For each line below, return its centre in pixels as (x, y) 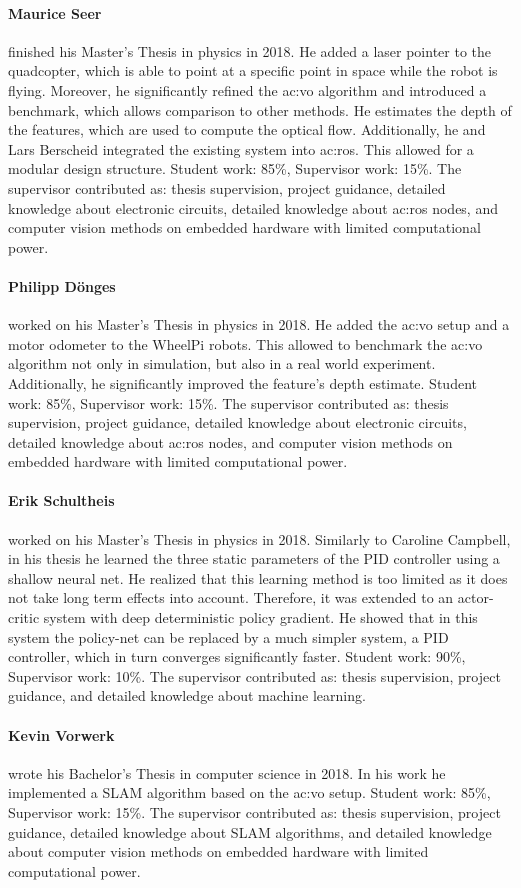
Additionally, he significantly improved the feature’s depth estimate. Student (242, 382)
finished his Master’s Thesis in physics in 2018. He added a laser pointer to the (250, 50)
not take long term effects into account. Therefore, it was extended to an (231, 597)
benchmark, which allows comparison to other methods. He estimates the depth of (260, 109)
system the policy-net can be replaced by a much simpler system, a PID (228, 636)
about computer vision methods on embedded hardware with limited (218, 851)
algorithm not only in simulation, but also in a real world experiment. (222, 363)
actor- (475, 597)
